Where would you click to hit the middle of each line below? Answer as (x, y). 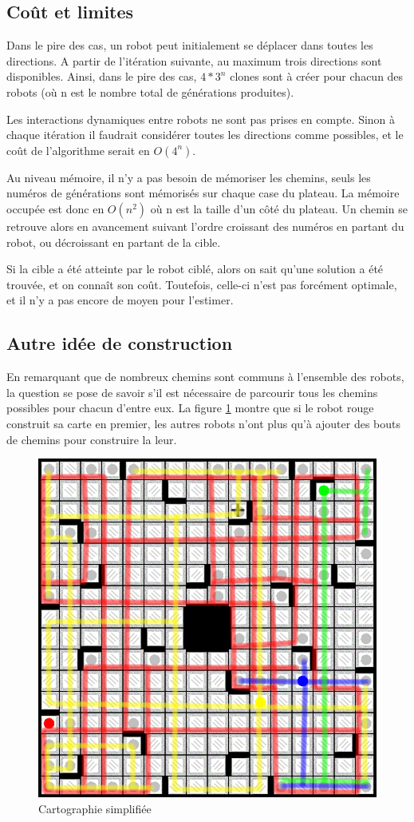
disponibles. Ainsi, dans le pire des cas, (102, 76)
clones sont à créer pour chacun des (317, 76)
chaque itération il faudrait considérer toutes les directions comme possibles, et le (205, 135)
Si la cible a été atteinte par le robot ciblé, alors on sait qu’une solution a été (195, 269)
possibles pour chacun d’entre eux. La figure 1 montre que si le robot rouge (190, 408)
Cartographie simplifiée (95, 808)
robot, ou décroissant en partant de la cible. (114, 242)
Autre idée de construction (120, 343)
